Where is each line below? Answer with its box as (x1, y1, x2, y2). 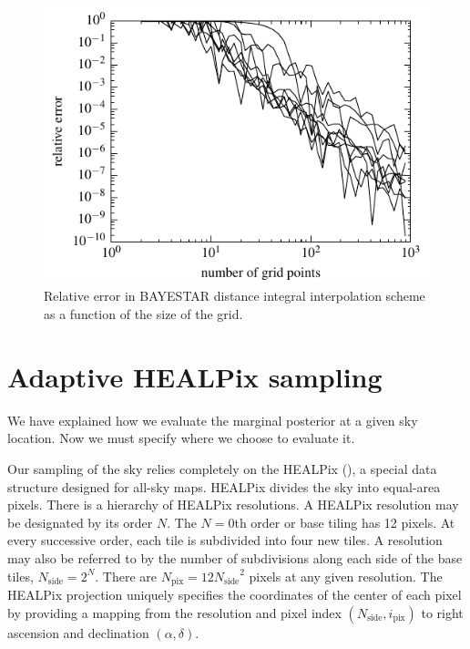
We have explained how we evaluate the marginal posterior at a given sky (7, 410, 418, 429)
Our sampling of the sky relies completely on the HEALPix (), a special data (7, 458, 437, 478)
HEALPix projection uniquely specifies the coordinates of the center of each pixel (7, 584, 462, 603)
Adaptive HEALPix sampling (7, 357, 383, 395)
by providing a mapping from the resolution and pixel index (7, 603, 342, 622)
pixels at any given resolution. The (249, 566, 443, 585)
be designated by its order (7, 512, 153, 531)
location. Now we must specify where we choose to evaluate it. (7, 428, 355, 448)
